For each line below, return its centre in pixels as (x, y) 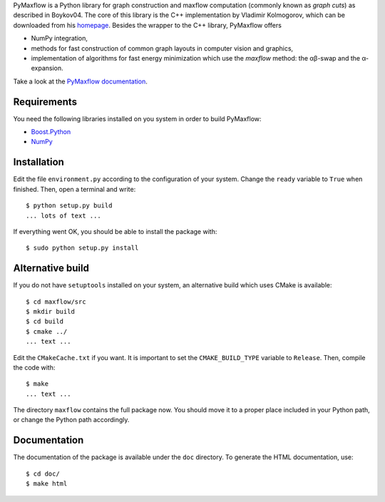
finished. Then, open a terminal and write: (75, 189)
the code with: (34, 367)
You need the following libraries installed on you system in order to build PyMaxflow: (137, 118)
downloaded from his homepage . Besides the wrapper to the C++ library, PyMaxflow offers (147, 25)
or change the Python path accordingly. (71, 420)
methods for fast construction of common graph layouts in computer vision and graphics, (162, 48)
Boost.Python (51, 132)
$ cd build (45, 322)
